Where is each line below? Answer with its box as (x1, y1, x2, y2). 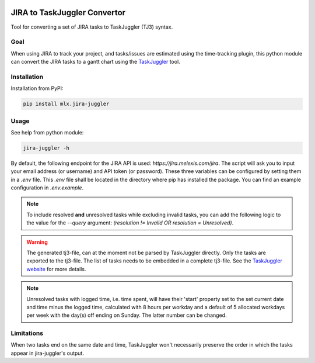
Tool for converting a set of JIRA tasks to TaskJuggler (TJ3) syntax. (10, 23, 173, 30)
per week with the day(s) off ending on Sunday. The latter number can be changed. (26, 312, 227, 319)
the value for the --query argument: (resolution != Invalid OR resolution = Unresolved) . (26, 219, 234, 226)
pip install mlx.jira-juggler (23, 101, 110, 108)
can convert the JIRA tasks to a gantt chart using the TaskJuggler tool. (10, 58, 180, 65)
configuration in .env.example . (10, 184, 84, 191)
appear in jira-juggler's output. (10, 350, 85, 357)
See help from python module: (10, 129, 84, 136)
